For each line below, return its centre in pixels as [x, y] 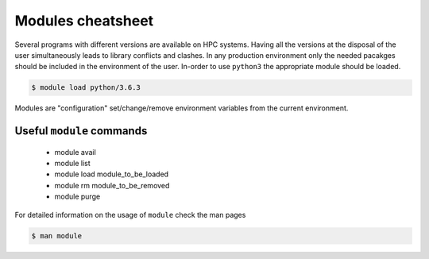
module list [72, 164]
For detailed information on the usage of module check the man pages [130, 215]
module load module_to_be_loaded [112, 174]
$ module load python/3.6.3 [86, 88]
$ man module [57, 236]
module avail [75, 152]
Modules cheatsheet [84, 21]
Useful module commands [81, 131]
